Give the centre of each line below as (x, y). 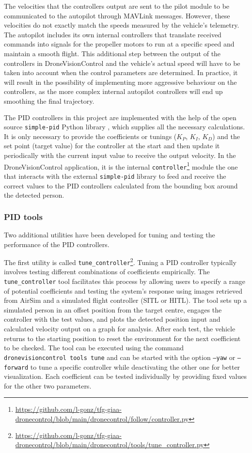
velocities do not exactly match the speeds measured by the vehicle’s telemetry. (122, 25)
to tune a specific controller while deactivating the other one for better (135, 367)
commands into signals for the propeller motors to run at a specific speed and (119, 44)
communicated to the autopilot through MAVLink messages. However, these (117, 15)
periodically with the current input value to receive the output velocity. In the (120, 155)
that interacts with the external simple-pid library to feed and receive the (115, 176)
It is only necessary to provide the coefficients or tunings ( (90, 136)
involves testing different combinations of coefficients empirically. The (107, 272)
